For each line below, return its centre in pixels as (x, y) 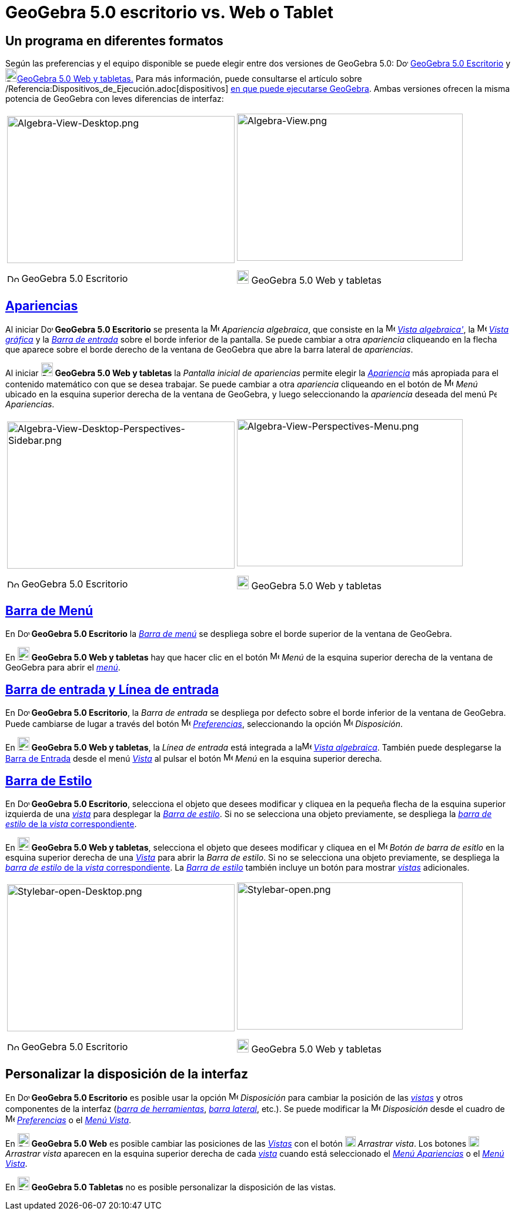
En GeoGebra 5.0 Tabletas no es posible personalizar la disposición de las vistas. (171, 1187)
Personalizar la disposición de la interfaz (127, 1074)
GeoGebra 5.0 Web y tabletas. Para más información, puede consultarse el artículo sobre (190, 79)
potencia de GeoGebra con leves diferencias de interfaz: (115, 99)
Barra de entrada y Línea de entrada (112, 690)
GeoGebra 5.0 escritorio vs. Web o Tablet (170, 12)
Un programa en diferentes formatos (114, 41)
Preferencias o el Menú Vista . (74, 1120)
